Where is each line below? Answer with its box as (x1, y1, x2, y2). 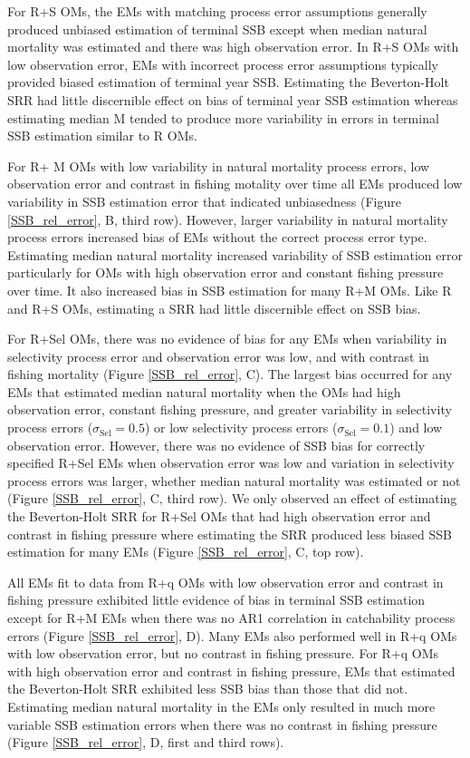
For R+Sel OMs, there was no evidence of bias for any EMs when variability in (7, 329, 447, 348)
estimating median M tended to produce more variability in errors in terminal (7, 108, 439, 127)
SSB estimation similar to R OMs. (7, 126, 197, 145)
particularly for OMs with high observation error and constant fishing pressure (7, 263, 444, 282)
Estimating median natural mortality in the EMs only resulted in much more (7, 696, 436, 715)
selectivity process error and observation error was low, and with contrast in (7, 346, 429, 365)
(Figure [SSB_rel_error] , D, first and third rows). (7, 733, 284, 752)
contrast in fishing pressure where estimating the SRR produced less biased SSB (7, 524, 452, 543)
